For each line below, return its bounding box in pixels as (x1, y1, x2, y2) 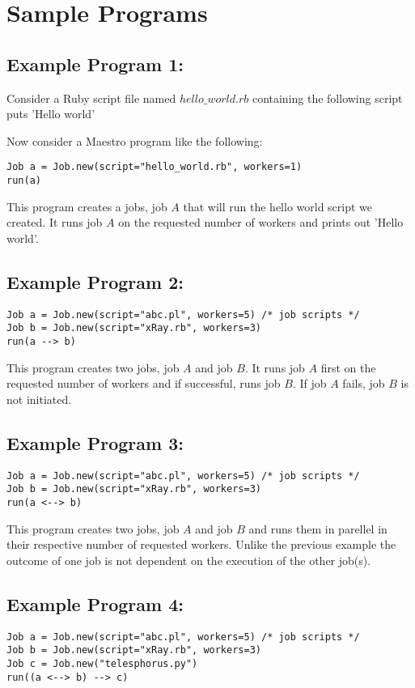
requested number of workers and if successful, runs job (6, 375, 281, 392)
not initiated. (6, 390, 72, 407)
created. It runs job (6, 214, 103, 231)
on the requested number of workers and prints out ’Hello (118, 214, 404, 231)
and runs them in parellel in (248, 520, 387, 537)
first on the (320, 359, 376, 376)
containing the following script (252, 89, 403, 106)
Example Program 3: (6, 430, 184, 455)
